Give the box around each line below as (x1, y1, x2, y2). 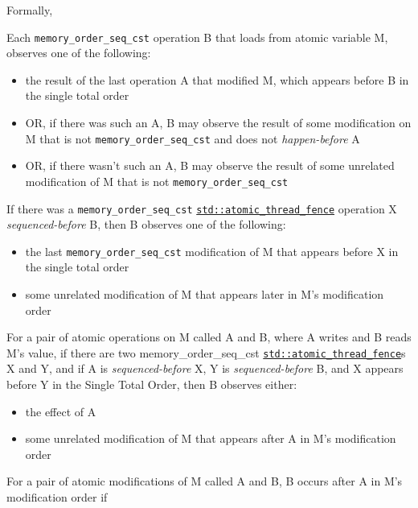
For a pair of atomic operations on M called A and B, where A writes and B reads (6, 328, 412, 345)
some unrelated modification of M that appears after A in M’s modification (25, 430, 396, 447)
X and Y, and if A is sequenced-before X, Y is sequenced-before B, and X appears (6, 360, 404, 377)
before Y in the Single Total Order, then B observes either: (6, 376, 297, 393)
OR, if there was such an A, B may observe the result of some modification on (25, 114, 412, 131)
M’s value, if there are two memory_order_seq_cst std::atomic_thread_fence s (6, 344, 406, 361)
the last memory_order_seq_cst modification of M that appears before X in (25, 242, 399, 259)
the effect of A (25, 403, 96, 419)
